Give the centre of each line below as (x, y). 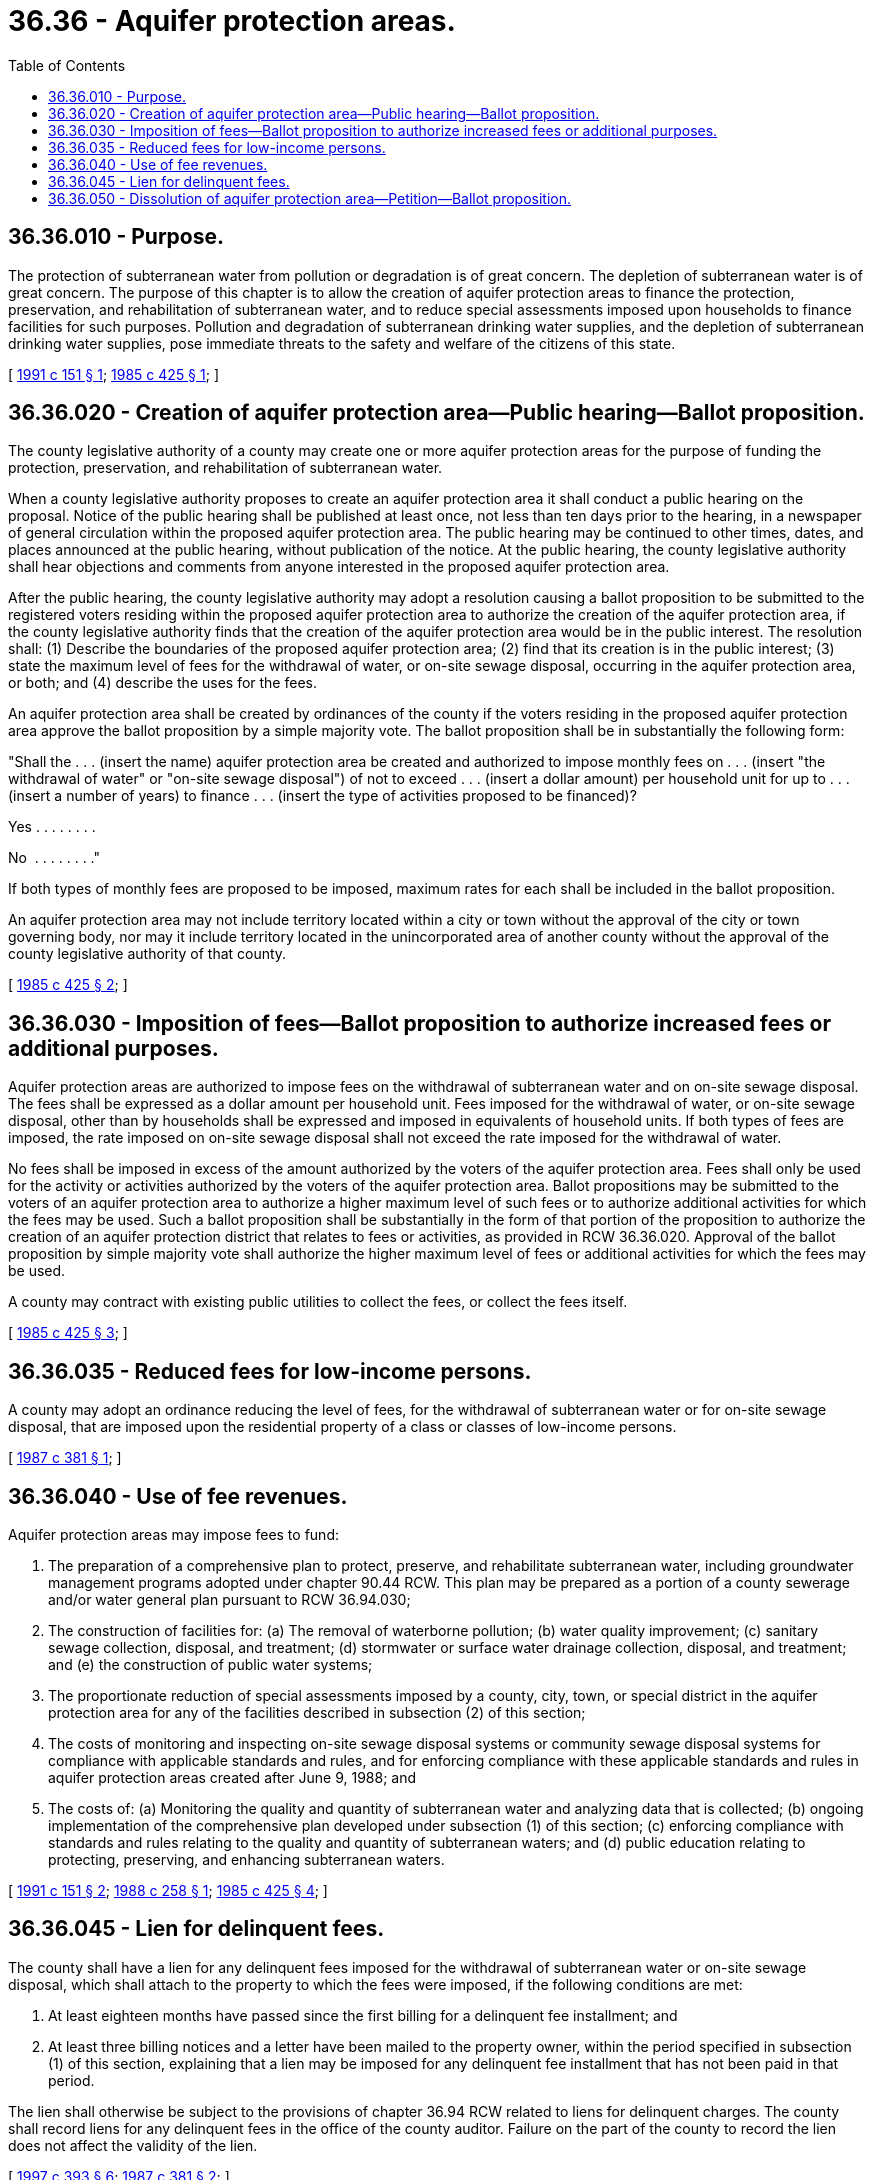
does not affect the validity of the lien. (133, 2145)
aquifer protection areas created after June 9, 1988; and (232, 1777)
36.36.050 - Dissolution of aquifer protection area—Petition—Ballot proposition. (310, 198)
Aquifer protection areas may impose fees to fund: (173, 1534)
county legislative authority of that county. (147, 954)
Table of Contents (67, 65)
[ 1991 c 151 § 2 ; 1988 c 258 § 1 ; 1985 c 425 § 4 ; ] (168, 1890)
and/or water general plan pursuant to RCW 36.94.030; (229, 1599)
